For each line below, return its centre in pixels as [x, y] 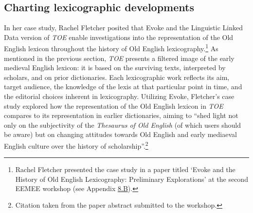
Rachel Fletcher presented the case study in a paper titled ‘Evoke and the [125, 169]
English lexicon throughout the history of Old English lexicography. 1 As [111, 48]
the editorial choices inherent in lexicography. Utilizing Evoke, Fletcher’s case [119, 96]
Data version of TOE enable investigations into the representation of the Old [119, 37]
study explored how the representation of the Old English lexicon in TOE [114, 106]
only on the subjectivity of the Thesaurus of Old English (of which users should [123, 125]
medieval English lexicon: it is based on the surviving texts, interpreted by [115, 68]
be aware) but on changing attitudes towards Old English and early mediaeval [120, 134]
